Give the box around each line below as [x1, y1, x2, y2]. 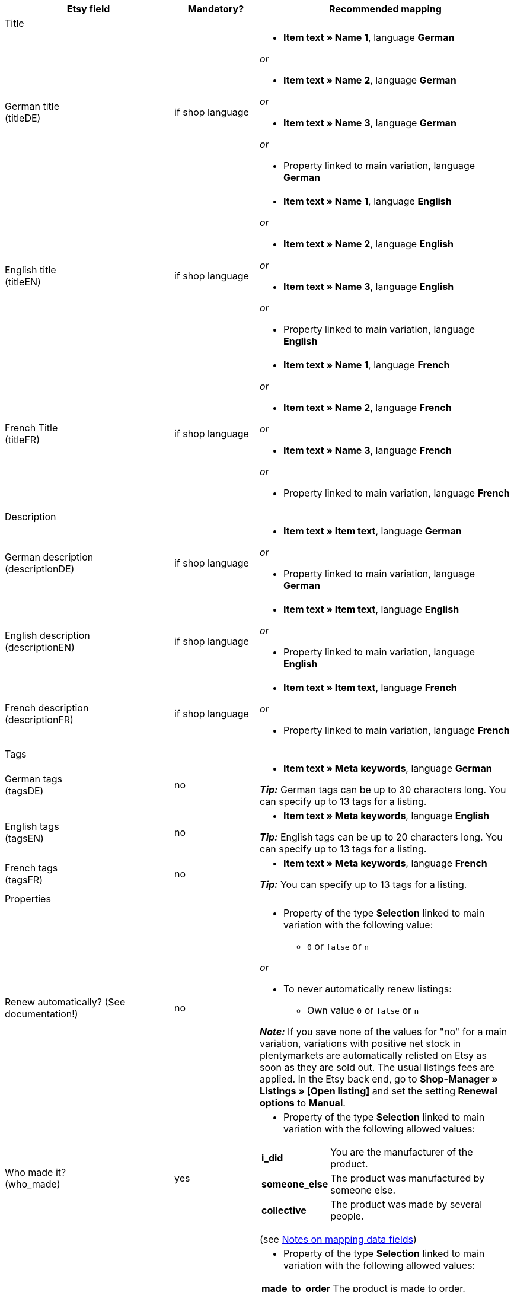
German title [5, 100, 60, 112]
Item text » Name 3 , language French [283, 444, 452, 456]
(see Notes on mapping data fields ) [259, 1233, 417, 1245]
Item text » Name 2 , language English [283, 238, 454, 250]
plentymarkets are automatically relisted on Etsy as [259, 1049, 487, 1061]
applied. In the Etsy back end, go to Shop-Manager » [259, 1073, 498, 1085]
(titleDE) [5, 112, 41, 124]
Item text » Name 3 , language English [283, 281, 454, 292]
